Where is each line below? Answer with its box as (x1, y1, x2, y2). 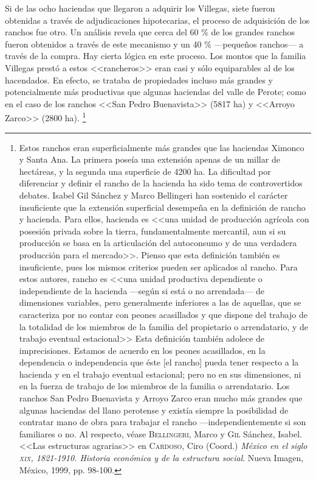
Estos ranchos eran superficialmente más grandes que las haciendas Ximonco (19, 141, 304, 154)
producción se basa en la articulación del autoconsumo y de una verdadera (19, 236, 297, 249)
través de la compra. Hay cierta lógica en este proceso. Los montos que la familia (5, 49, 306, 62)
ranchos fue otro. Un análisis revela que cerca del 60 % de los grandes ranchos (5, 26, 295, 38)
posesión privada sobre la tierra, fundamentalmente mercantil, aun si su (19, 224, 286, 237)
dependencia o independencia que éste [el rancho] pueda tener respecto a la (19, 356, 299, 369)
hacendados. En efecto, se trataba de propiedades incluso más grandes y (5, 73, 273, 86)
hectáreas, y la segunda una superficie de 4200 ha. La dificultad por (19, 164, 271, 177)
